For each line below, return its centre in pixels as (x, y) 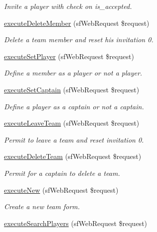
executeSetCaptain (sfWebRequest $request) (72, 89)
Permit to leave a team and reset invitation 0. (74, 139)
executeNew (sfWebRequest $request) (61, 190)
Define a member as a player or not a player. (73, 73)
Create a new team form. (42, 206)
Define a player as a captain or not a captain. (74, 106)
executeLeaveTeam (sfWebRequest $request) (72, 123)
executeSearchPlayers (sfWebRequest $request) (76, 223)
